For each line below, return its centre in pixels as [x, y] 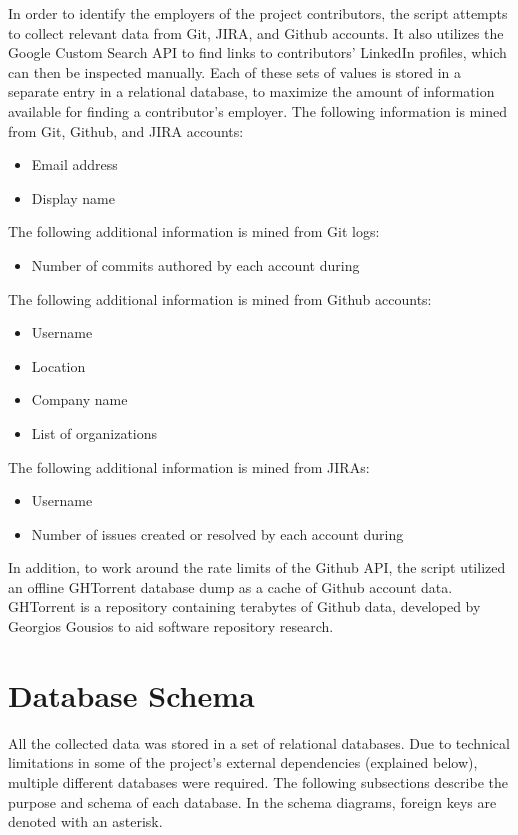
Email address [74, 164]
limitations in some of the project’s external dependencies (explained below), [243, 762]
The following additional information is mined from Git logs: [194, 231]
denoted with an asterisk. [85, 821]
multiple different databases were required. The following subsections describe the [258, 781]
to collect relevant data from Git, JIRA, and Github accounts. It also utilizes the [256, 32]
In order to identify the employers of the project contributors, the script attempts [258, 13]
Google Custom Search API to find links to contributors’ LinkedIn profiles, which [257, 52]
